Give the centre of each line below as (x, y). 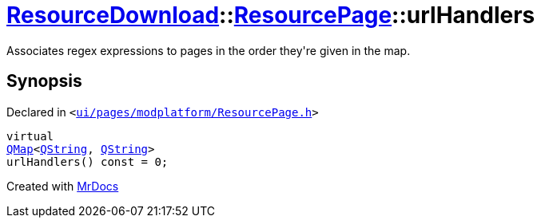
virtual (30, 136)
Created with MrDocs (63, 186)
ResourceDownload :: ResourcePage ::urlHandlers (271, 15)
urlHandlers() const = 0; (88, 161)
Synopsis (44, 81)
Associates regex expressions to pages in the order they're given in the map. (209, 50)
